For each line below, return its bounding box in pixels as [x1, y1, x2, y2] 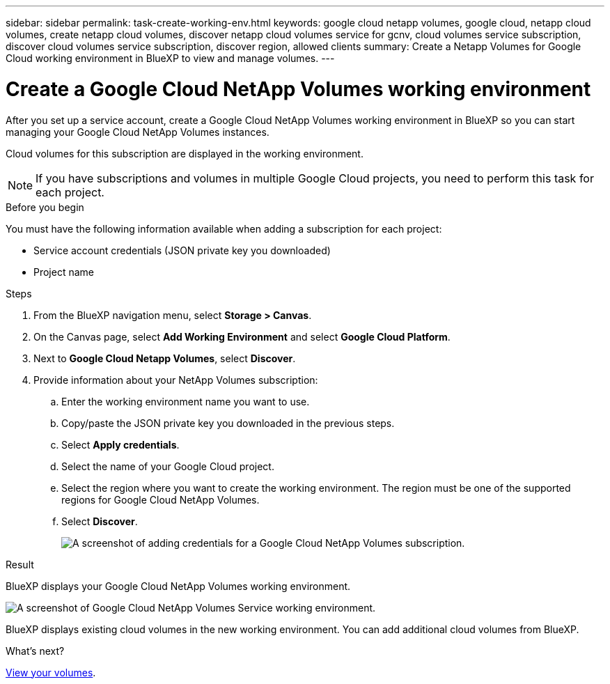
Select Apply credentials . [61, 438, 180, 451]
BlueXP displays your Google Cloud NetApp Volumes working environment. [6, 580, 351, 592]
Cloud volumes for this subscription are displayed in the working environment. [6, 147, 363, 160]
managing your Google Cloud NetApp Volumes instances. [6, 125, 269, 138]
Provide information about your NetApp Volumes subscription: [33, 373, 318, 386]
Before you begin [6, 201, 84, 213]
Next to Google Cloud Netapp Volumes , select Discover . [33, 352, 296, 364]
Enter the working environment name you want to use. [61, 395, 310, 407]
